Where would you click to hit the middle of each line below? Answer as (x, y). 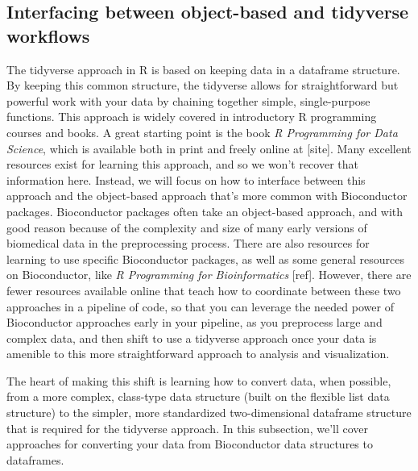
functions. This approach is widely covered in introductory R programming (192, 117)
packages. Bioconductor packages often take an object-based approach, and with (205, 211)
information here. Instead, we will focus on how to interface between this (186, 179)
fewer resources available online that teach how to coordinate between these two (204, 290)
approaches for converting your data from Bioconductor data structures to (190, 444)
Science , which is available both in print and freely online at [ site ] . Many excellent (209, 148)
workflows (48, 35)
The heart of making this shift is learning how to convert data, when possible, (199, 380)
